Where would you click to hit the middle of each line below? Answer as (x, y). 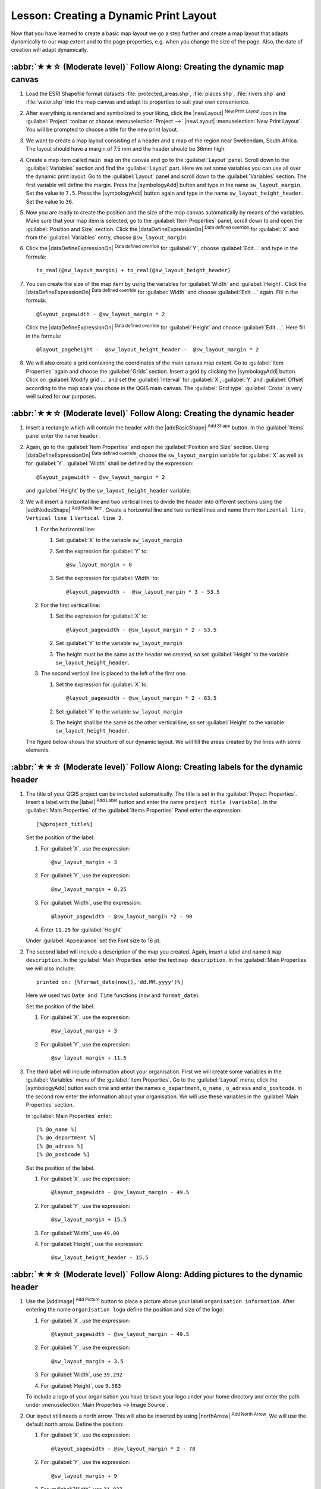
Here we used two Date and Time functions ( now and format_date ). (113, 995)
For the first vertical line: (70, 605)
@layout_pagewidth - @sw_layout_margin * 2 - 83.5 (141, 698)
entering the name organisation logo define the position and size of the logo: (125, 1310)
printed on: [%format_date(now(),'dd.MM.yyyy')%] (110, 982)
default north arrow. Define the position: (75, 1424)
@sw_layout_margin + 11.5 (89, 1058)
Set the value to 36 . (50, 201)
